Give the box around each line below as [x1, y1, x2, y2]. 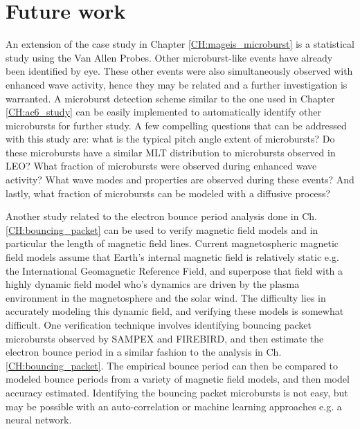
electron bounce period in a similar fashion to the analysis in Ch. [6, 345, 282, 359]
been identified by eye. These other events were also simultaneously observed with [6, 64, 353, 78]
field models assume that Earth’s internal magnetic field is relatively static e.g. [6, 250, 339, 264]
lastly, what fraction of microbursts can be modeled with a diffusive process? [6, 185, 331, 200]
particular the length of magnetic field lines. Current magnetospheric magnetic [6, 236, 339, 250]
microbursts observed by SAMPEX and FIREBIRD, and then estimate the [6, 331, 324, 345]
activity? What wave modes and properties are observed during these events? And [6, 172, 354, 187]
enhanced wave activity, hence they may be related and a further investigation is [6, 77, 348, 91]
